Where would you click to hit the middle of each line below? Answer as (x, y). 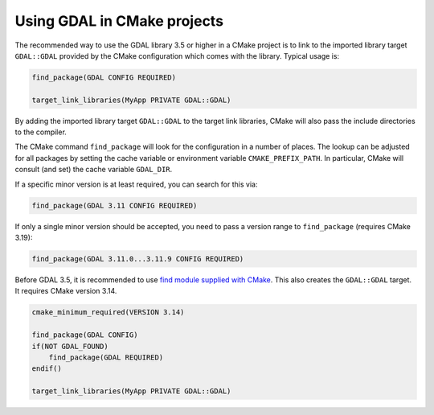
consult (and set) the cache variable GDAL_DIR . (94, 170)
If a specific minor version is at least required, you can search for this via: (136, 184)
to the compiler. (41, 132)
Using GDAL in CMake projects (119, 21)
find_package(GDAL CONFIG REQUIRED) (104, 77)
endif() (47, 369)
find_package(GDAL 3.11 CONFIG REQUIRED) (115, 205)
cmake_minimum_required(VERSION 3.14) (108, 312)
